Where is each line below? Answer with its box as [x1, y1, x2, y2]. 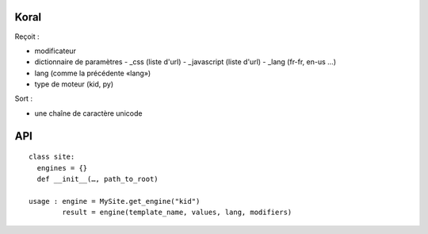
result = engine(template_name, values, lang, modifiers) [62, 208, 292, 217]
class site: [29, 152, 75, 162]
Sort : [14, 94, 33, 103]
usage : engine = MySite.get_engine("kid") [29, 197, 201, 205]
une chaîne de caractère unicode [34, 108, 143, 118]
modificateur [34, 46, 77, 56]
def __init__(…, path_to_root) [36, 175, 159, 184]
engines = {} [36, 163, 88, 172]
